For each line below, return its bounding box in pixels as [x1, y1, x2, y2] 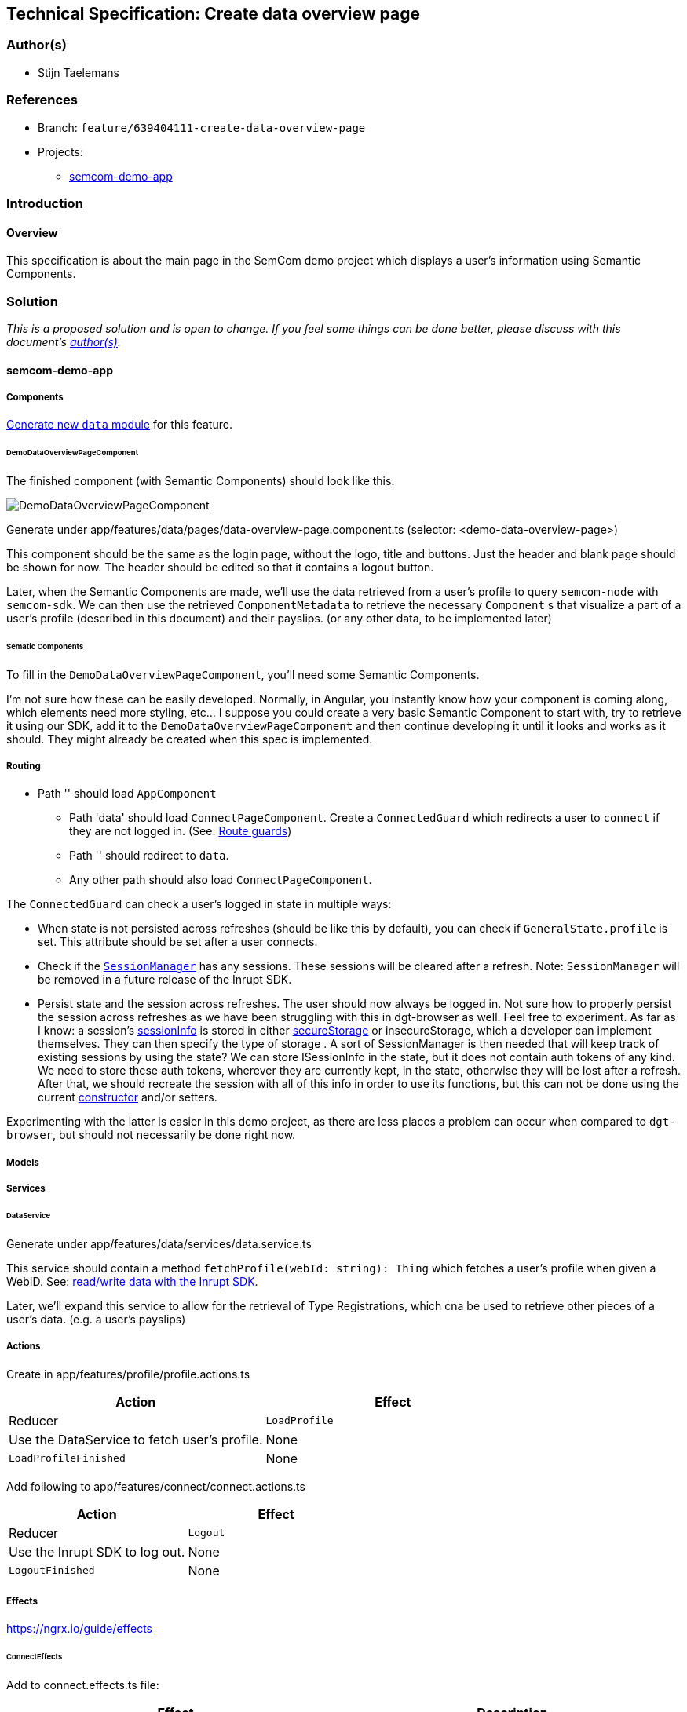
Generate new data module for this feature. [6, 418, 232, 432]
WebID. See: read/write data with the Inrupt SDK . [6, 1274, 258, 1288]
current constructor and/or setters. [38, 1090, 217, 1104]
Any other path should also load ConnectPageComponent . [69, 873, 372, 887]
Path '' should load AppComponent [38, 787, 217, 801]
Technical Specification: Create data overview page [6, 4, 421, 24]
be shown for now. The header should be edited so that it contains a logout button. [6, 560, 434, 574]
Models [6, 1156, 39, 1168]
